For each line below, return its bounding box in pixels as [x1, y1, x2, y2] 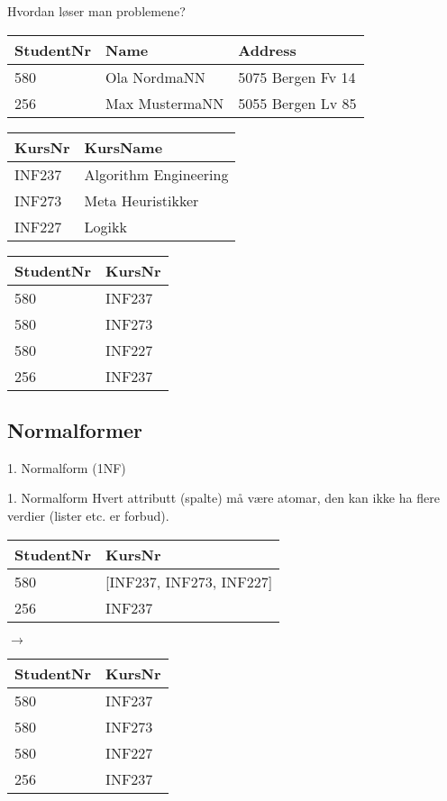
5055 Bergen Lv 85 [238, 92, 357, 114]
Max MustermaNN [105, 92, 224, 114]
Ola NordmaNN [105, 66, 205, 87]
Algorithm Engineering [84, 163, 229, 185]
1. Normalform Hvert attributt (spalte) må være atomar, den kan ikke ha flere [7, 488, 440, 507]
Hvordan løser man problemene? [7, 2, 186, 20]
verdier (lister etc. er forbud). [7, 505, 169, 524]
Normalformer [7, 415, 143, 443]
